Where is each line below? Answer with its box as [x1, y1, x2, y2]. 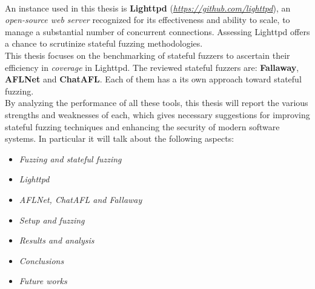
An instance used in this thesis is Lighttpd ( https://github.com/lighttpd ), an [5, 1, 291, 14]
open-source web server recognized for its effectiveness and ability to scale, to [5, 13, 290, 26]
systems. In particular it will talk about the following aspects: [5, 132, 234, 145]
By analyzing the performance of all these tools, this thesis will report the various [5, 96, 308, 109]
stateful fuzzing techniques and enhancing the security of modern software [5, 120, 280, 133]
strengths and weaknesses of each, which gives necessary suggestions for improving [5, 108, 310, 121]
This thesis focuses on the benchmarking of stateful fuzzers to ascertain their [5, 48, 290, 61]
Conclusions [19, 254, 64, 267]
